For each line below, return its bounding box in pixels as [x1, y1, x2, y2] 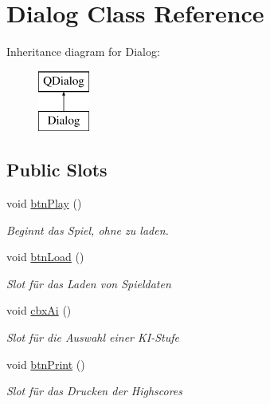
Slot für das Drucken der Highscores [6, 382, 183, 399]
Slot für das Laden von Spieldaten [6, 275, 171, 291]
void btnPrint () [6, 355, 85, 372]
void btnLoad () [6, 248, 84, 265]
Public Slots [6, 157, 108, 182]
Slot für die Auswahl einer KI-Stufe [6, 329, 179, 346]
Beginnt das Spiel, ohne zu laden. [6, 221, 169, 238]
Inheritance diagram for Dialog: [6, 43, 160, 60]
